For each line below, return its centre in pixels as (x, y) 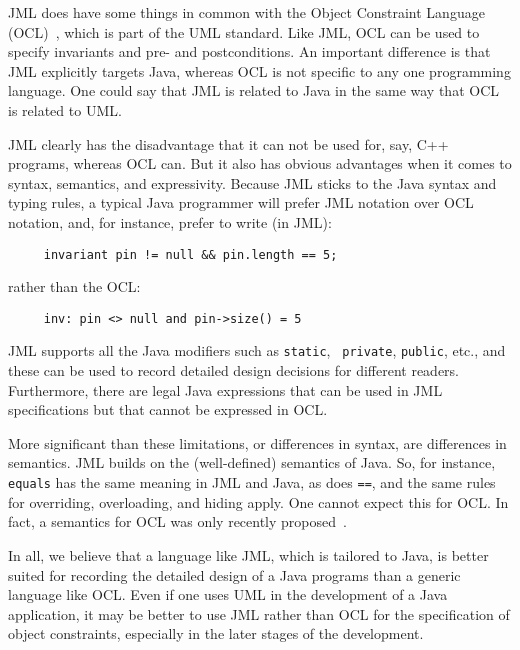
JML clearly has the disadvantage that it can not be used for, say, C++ (228, 143)
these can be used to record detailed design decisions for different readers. (233, 370)
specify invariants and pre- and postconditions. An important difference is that (249, 51)
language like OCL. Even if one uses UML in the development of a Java (228, 594)
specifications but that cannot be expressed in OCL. (168, 409)
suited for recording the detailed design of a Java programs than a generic (234, 574)
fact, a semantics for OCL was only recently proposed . (177, 521)
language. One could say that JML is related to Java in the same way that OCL (254, 90)
